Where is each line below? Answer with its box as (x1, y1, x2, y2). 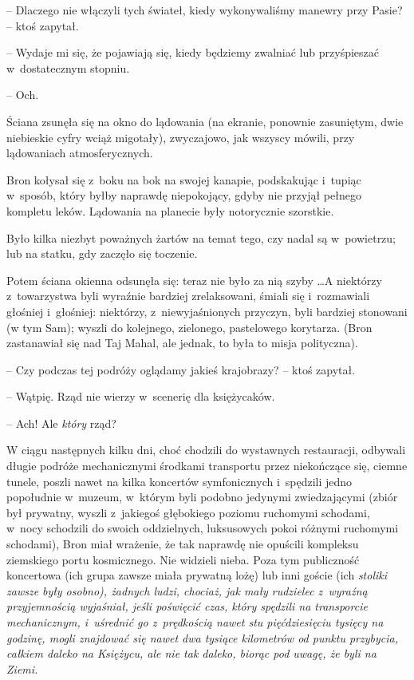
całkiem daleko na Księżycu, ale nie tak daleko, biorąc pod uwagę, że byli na (6, 645, 377, 662)
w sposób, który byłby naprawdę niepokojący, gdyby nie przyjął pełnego (6, 187, 361, 204)
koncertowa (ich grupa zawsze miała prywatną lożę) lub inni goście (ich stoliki (6, 567, 388, 583)
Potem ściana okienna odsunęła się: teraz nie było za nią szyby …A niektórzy (6, 271, 382, 288)
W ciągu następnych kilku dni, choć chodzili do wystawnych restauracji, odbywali (6, 441, 406, 458)
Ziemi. (6, 660, 38, 677)
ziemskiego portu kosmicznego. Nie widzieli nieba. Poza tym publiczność (6, 551, 360, 567)
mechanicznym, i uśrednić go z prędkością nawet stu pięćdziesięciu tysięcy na (6, 614, 384, 630)
